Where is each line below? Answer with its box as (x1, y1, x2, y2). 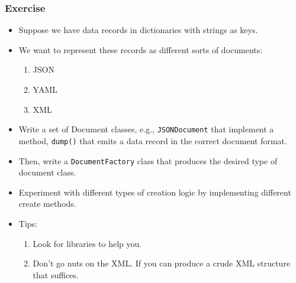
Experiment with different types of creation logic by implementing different (18, 186, 291, 198)
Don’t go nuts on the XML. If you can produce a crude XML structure (33, 257, 291, 269)
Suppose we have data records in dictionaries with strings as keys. (18, 24, 258, 36)
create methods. (18, 197, 76, 210)
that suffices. (33, 268, 79, 281)
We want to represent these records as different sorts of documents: (18, 43, 263, 56)
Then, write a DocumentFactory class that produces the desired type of (18, 154, 278, 167)
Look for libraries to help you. (33, 237, 142, 249)
